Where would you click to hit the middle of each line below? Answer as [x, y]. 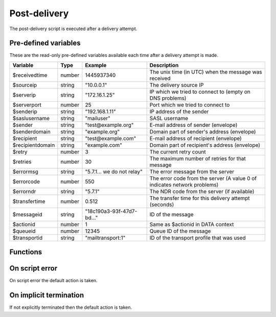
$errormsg [25, 171]
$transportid [28, 238]
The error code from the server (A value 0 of [203, 178]
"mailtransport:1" [105, 238]
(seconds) [162, 205]
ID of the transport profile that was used [198, 238]
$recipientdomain [34, 145]
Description [164, 65]
